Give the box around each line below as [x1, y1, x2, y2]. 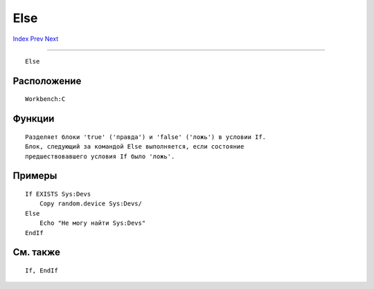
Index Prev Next [12, 35, 59, 43]
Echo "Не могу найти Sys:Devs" [39, 219, 146, 227]
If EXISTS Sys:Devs [25, 190, 91, 198]
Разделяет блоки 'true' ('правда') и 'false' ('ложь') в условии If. [25, 133, 267, 141]
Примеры [12, 170, 57, 182]
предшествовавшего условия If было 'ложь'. [25, 152, 175, 160]
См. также [12, 246, 61, 259]
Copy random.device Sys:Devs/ [39, 200, 142, 207]
